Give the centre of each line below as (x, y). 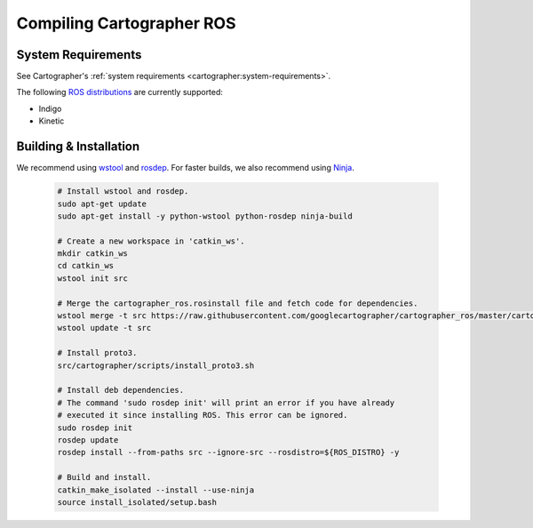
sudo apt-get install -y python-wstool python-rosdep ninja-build (205, 216)
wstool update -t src (104, 328)
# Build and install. (104, 477)
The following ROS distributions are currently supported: (120, 92)
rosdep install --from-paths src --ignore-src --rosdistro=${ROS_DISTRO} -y (228, 452)
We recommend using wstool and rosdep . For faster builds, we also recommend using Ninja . (185, 168)
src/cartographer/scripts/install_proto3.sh (156, 365)
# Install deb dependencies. (121, 390)
